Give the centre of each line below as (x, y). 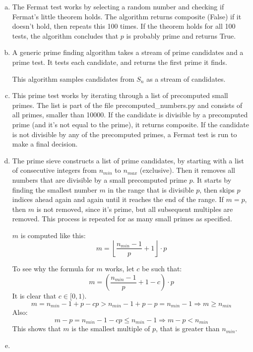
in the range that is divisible (151, 189)
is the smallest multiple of (111, 328)
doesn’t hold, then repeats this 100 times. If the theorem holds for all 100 (124, 26)
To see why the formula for (53, 269)
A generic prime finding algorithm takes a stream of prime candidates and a (128, 52)
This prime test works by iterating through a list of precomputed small (120, 95)
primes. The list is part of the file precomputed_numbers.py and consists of (127, 105)
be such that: (162, 269)
